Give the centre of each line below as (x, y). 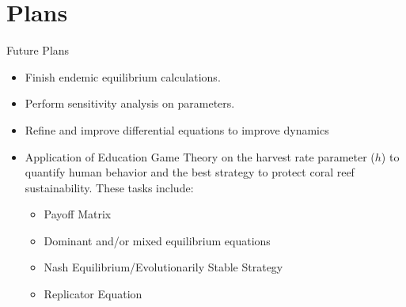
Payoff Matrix (78, 214)
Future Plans (38, 50)
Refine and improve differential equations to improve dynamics (177, 129)
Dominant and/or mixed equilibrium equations (157, 240)
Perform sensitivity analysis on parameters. (130, 103)
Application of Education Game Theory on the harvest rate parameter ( (200, 156)
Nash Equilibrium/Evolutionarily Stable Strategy (163, 267)
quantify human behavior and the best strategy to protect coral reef (190, 172)
